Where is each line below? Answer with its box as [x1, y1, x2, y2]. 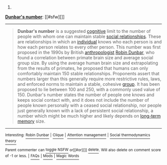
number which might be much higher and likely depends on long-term [17, 113, 161, 119]
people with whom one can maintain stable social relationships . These [17, 33, 162, 39]
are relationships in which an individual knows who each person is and [17, 39, 162, 44]
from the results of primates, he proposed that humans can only [17, 65, 148, 71]
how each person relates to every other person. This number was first [17, 44, 161, 50]
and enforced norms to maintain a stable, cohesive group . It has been [17, 81, 160, 87]
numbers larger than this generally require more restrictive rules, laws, [17, 76, 162, 82]
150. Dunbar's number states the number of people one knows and [17, 92, 155, 98]
